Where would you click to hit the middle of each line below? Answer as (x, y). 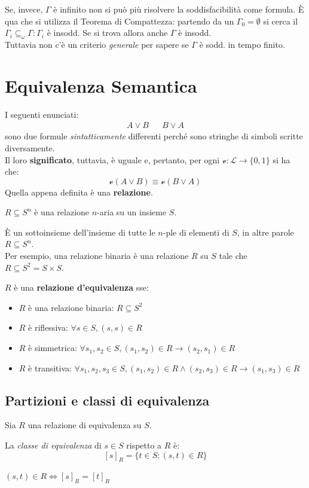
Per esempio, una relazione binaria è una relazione (97, 256)
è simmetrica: (53, 348)
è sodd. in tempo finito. (242, 44)
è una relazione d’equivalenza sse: (81, 287)
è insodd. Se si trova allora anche (107, 33)
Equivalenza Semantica (101, 85)
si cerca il (281, 21)
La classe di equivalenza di (53, 445)
